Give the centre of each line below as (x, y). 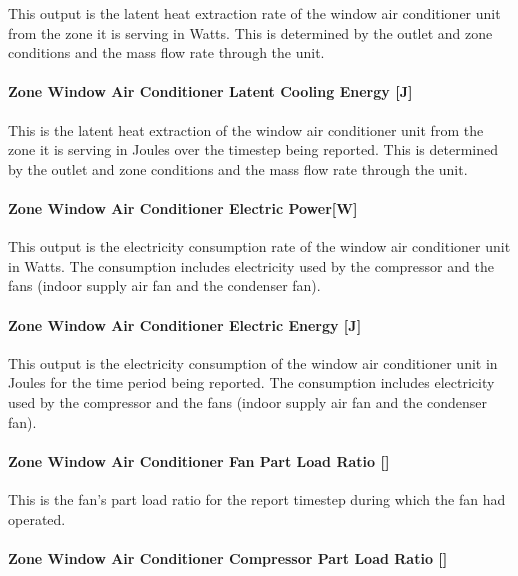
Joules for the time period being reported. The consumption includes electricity (251, 382)
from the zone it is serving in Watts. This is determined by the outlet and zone (250, 32)
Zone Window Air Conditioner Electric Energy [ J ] (185, 324)
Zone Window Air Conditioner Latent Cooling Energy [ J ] (210, 91)
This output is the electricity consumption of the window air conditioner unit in (253, 362)
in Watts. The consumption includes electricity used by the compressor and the (251, 265)
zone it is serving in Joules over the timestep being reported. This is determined (253, 149)
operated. (37, 518)
